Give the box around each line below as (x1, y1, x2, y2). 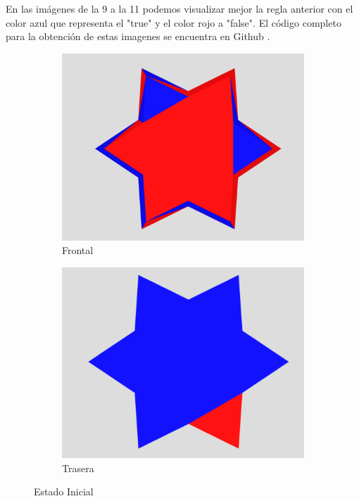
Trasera (62, 460, 94, 475)
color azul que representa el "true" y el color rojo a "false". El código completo (6, 15, 341, 30)
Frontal (62, 243, 94, 258)
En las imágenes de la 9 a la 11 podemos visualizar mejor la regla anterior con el (6, 1, 353, 15)
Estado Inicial (34, 484, 94, 499)
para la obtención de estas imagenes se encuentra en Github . (6, 29, 270, 44)
